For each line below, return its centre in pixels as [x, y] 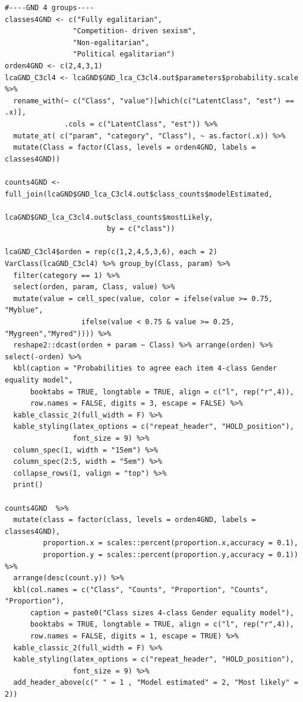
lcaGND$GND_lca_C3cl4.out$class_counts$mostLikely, [109, 217]
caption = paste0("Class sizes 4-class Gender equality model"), [162, 613]
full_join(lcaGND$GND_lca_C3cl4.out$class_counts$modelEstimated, [139, 194]
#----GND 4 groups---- [50, 8]
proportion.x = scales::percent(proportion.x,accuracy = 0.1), [171, 543]
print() [28, 485]
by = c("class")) [141, 229]
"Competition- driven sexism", [135, 31]
